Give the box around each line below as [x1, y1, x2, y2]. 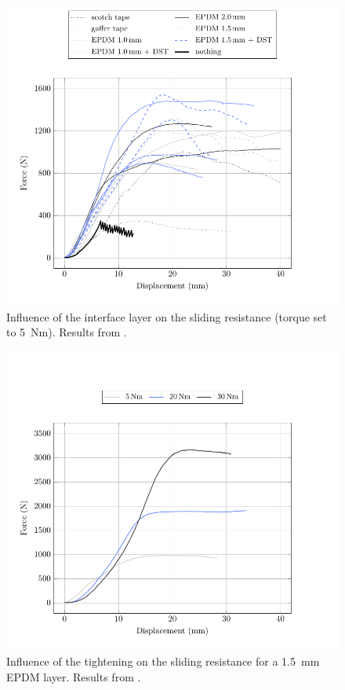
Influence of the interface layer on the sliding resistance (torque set [6, 308, 327, 325]
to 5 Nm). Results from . [6, 324, 127, 340]
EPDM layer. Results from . [6, 668, 141, 684]
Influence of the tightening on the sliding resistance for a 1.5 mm [6, 653, 320, 670]
